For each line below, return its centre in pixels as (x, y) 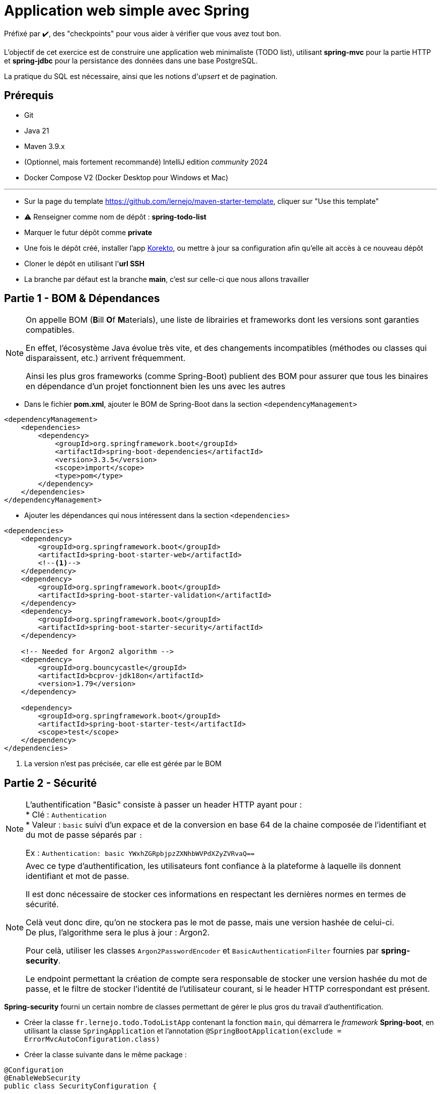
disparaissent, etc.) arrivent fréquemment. (106, 358)
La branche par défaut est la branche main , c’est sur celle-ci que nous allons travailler (167, 279)
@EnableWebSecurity (42, 1078)
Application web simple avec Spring (127, 11)
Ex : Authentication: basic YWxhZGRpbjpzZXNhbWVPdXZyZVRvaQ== (140, 853)
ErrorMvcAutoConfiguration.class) (92, 1039)
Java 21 (37, 130)
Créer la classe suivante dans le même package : (105, 1055)
